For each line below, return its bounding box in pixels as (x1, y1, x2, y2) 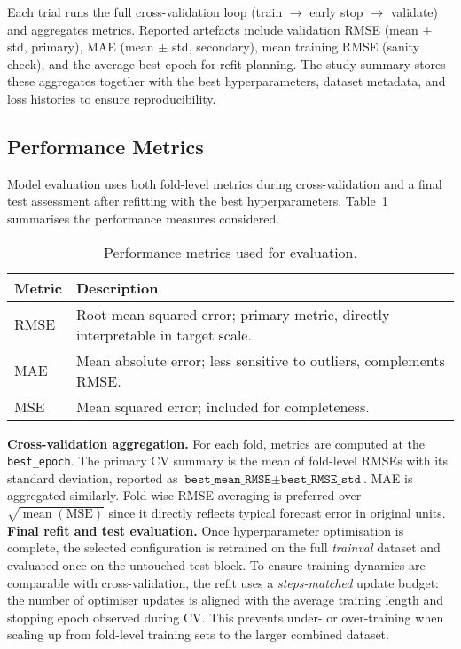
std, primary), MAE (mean (7, 37, 154, 56)
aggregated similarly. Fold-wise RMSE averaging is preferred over (7, 486, 362, 504)
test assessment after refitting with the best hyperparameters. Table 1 (7, 192, 388, 210)
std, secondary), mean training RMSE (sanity (171, 37, 420, 56)
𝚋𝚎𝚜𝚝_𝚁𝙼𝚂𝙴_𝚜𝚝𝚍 (280, 473, 361, 486)
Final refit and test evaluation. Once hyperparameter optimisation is (7, 520, 404, 539)
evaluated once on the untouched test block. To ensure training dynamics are (7, 555, 426, 574)
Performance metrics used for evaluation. (104, 241, 357, 262)
